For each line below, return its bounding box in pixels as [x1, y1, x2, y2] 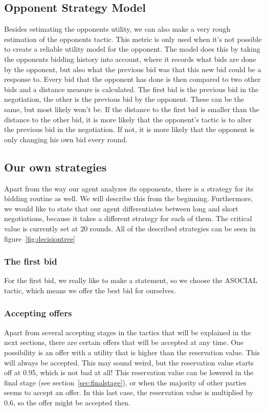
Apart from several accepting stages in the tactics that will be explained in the [4, 327, 251, 337]
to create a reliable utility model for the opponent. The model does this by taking [4, 44, 260, 54]
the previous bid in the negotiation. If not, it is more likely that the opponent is [4, 124, 255, 135]
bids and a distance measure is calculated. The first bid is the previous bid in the [4, 83, 259, 94]
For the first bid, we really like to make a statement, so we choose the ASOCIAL [4, 275, 258, 286]
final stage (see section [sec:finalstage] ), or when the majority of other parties [4, 377, 247, 387]
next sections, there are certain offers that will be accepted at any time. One [4, 337, 244, 348]
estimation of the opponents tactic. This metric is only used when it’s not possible [4, 33, 262, 44]
